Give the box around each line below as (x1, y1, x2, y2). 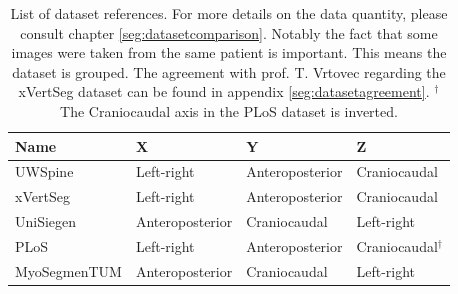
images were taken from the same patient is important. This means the (11, 42, 447, 63)
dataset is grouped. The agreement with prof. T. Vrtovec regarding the (12, 61, 446, 82)
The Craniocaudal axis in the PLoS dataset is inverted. (60, 100, 398, 121)
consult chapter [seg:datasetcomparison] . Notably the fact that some (20, 22, 438, 43)
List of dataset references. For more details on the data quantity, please (10, 3, 448, 23)
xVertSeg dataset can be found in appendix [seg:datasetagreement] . (18, 81, 430, 102)
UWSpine (15, 161, 74, 182)
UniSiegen (15, 211, 77, 232)
